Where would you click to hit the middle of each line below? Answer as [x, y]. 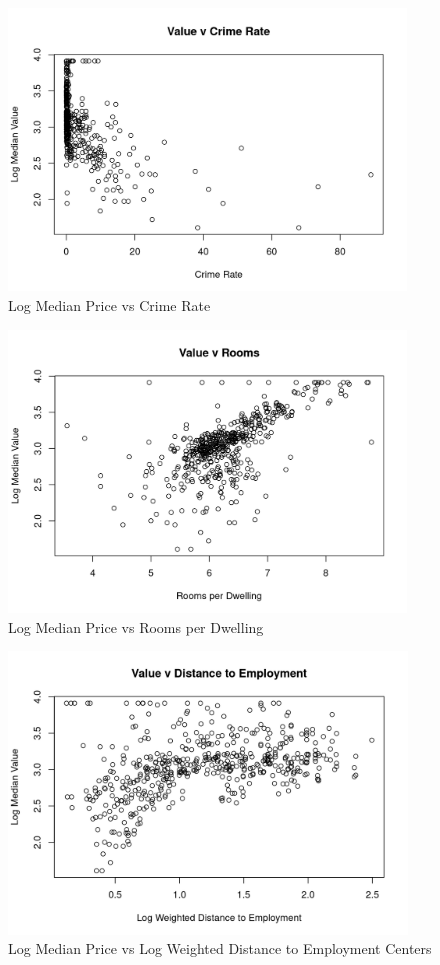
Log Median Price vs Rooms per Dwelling [136, 626]
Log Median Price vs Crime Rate [109, 305]
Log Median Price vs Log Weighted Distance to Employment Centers [220, 948]
